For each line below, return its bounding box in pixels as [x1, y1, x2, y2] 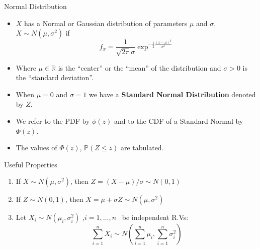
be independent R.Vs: [122, 212, 189, 222]
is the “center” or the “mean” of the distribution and [58, 62, 221, 73]
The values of [16, 142, 57, 153]
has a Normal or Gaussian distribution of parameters [24, 18, 188, 28]
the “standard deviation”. [16, 72, 94, 83]
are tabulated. [120, 142, 164, 153]
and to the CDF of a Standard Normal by [114, 116, 243, 126]
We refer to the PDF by [16, 116, 90, 126]
